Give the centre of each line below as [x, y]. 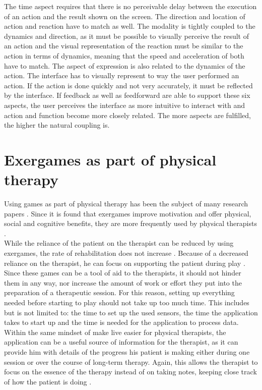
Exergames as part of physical [110, 159]
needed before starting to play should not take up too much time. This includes [127, 302]
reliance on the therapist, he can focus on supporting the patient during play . [125, 263]
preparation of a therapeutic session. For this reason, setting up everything [119, 292]
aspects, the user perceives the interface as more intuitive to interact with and [125, 105]
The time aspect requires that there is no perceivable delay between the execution [130, 6]
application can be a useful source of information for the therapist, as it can [121, 342]
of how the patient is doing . [48, 381]
